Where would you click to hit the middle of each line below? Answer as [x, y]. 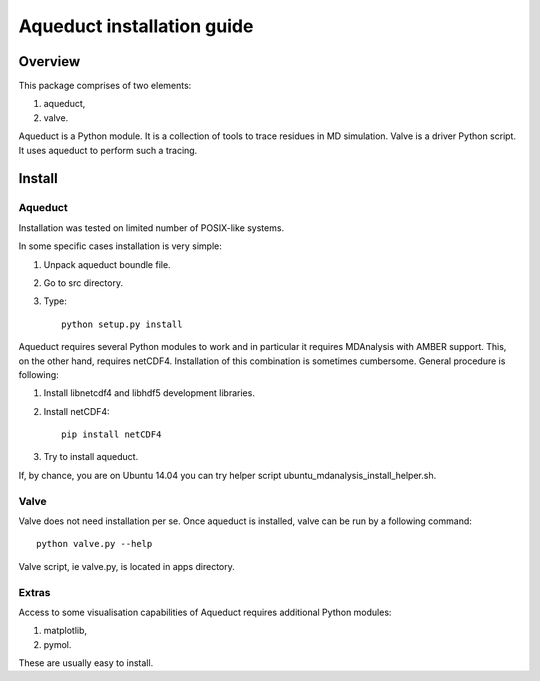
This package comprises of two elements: [105, 86]
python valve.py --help [94, 544]
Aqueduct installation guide [136, 26]
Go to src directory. [83, 282]
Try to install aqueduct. [91, 457]
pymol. [57, 644]
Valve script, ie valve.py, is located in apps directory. [126, 566]
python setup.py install [122, 324]
